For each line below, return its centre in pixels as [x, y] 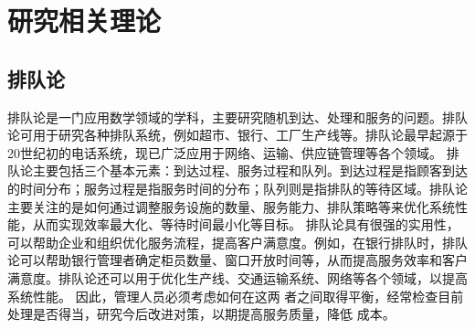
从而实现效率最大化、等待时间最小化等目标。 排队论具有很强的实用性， [246, 224]
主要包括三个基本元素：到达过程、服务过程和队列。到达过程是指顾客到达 [250, 170]
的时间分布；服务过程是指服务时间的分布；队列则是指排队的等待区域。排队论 [237, 188]
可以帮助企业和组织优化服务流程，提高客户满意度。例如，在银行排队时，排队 [237, 242]
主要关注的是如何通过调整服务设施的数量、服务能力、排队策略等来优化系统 [231, 206]
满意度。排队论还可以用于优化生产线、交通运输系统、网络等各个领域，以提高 [237, 277]
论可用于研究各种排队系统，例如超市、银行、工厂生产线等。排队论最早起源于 [237, 135]
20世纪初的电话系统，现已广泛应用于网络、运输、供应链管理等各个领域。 [225, 152]
